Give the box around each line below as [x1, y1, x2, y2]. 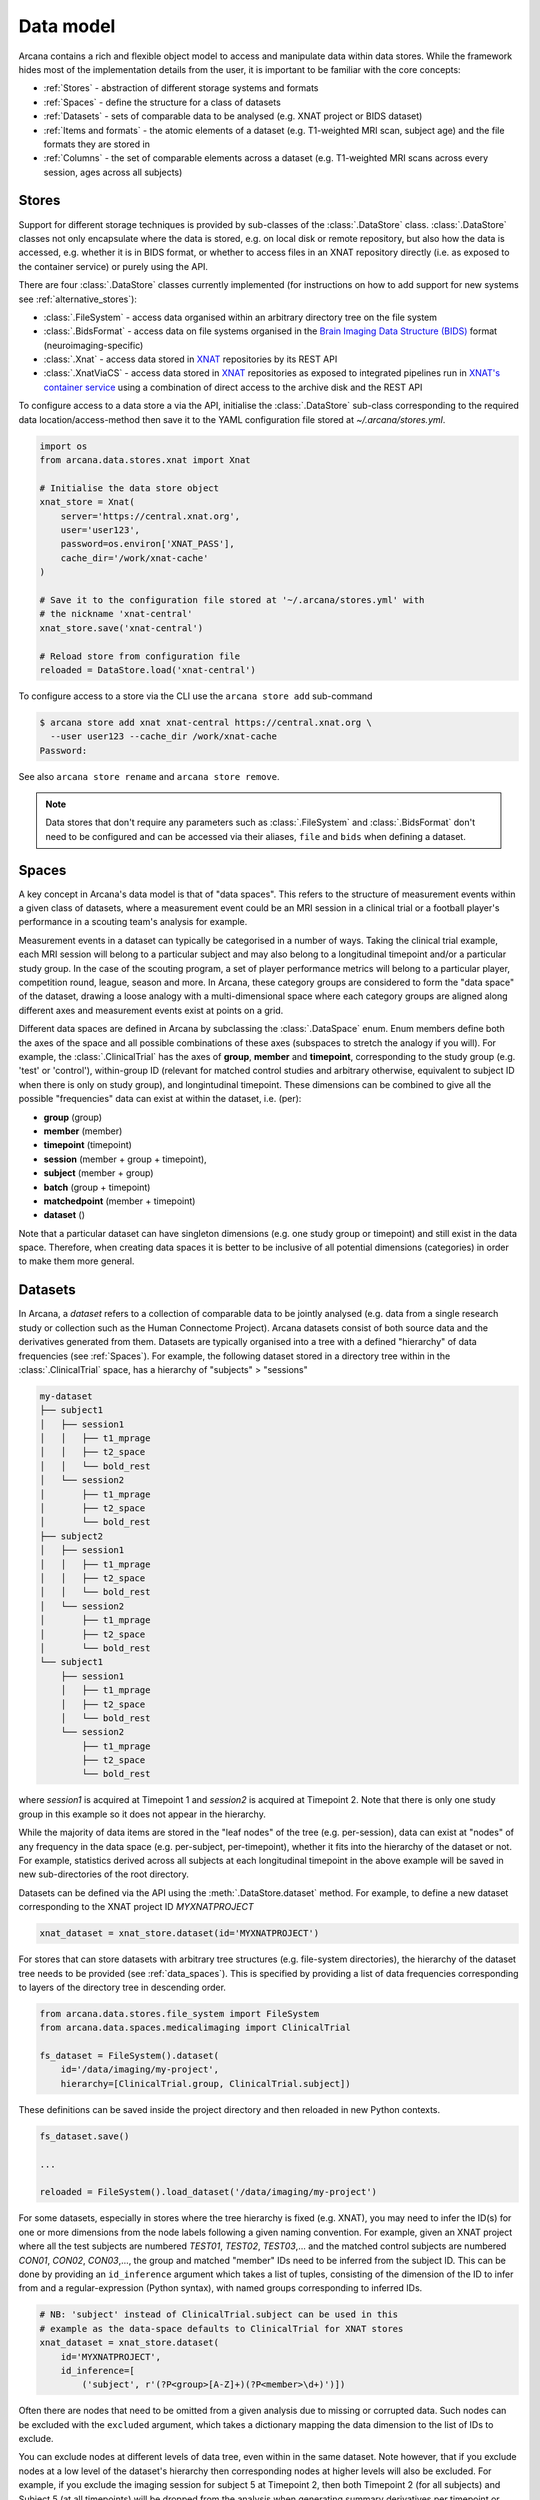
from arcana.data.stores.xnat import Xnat [39, 455, 251, 466]
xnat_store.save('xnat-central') [39, 622, 204, 634]
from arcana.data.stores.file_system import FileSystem [39, 2008, 320, 2019]
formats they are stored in [43, 138, 150, 150]
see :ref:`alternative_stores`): [18, 293, 137, 305]
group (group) [43, 1111, 103, 1123]
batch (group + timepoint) [43, 1181, 151, 1193]
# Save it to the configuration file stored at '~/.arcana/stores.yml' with [39, 594, 425, 605]
